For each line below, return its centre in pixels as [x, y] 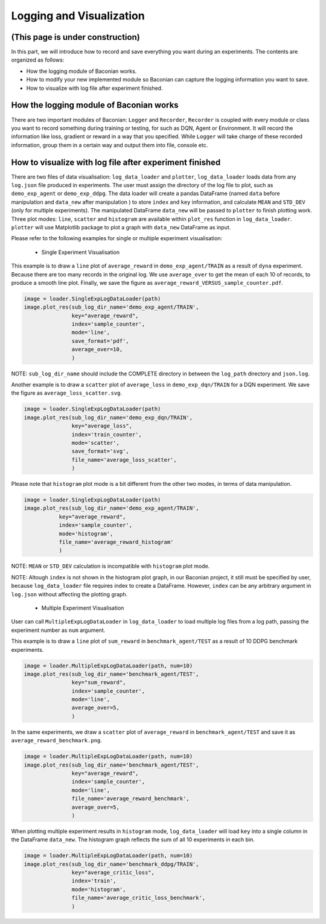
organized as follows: [38, 60]
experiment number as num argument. [58, 630]
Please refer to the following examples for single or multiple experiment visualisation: [117, 238]
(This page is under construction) [75, 37]
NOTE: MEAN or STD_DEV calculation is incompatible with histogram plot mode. [110, 566]
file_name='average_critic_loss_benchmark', [139, 898]
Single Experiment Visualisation [81, 252]
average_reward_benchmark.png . [57, 741]
